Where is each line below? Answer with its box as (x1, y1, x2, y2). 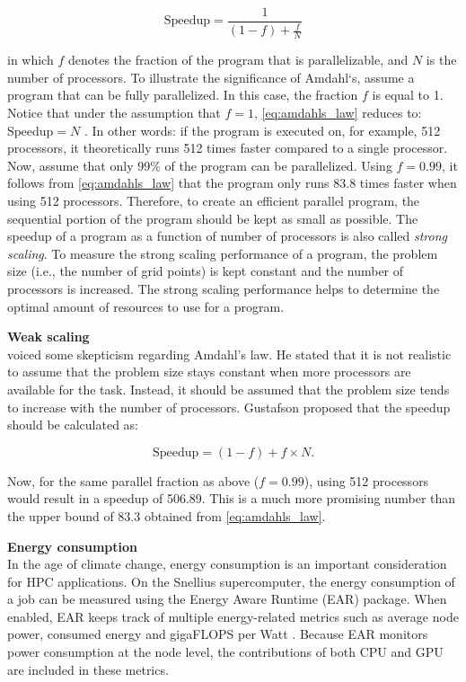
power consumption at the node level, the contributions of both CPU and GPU (7, 642, 444, 661)
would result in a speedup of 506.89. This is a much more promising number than (7, 489, 456, 508)
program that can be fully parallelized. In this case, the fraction (7, 85, 358, 104)
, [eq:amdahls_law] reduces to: (254, 103, 422, 122)
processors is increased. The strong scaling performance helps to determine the (7, 279, 440, 297)
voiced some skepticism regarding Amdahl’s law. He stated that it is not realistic (7, 344, 452, 363)
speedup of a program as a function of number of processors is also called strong (7, 226, 448, 245)
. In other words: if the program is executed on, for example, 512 (84, 120, 441, 139)
